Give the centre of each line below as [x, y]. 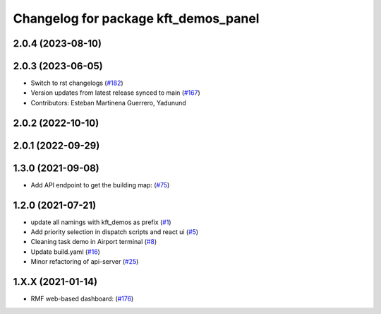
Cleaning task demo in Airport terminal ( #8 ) [94, 242]
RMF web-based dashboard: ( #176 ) [82, 299]
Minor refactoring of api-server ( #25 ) [85, 262]
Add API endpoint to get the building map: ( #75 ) [100, 185]
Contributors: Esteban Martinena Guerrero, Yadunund [108, 103]
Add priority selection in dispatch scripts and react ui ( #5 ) [115, 232]
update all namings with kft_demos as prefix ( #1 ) [101, 222]
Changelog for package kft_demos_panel [136, 18]
